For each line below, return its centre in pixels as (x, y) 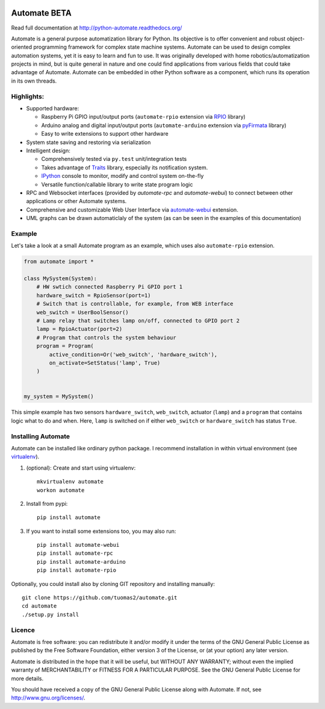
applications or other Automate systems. (76, 201)
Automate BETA (41, 13)
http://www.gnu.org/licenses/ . (48, 698)
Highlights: (28, 96)
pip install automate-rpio (77, 570)
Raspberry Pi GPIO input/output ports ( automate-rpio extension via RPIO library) (144, 117)
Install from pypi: (47, 503)
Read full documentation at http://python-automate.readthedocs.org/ (97, 28)
